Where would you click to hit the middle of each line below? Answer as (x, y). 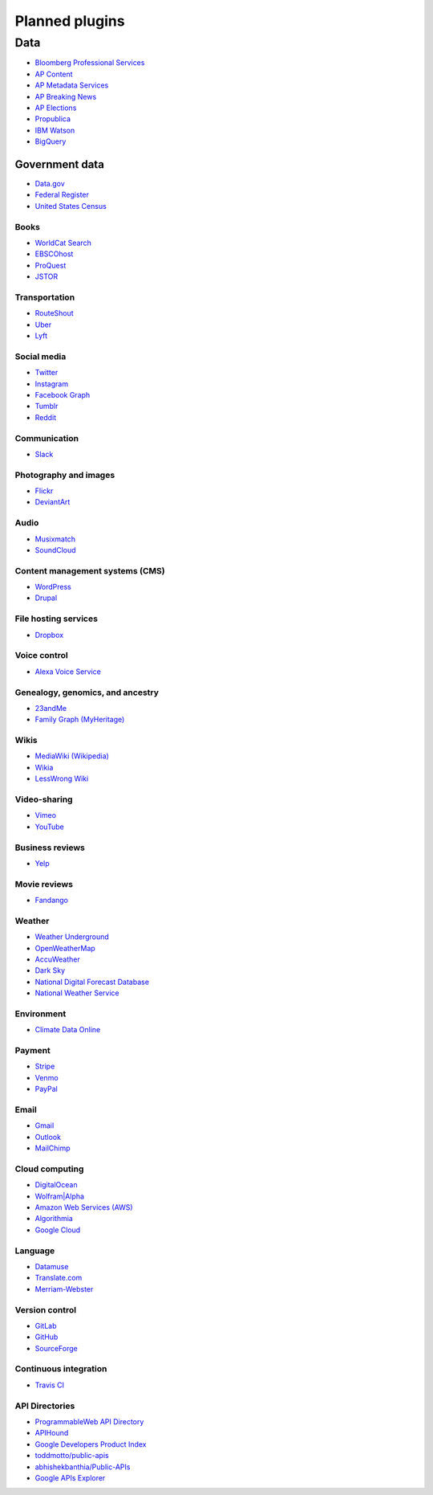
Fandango (51, 901)
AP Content (54, 74)
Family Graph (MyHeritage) (80, 720)
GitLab (46, 1325)
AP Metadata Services (72, 85)
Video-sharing (44, 799)
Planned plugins (70, 21)
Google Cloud (58, 1230)
